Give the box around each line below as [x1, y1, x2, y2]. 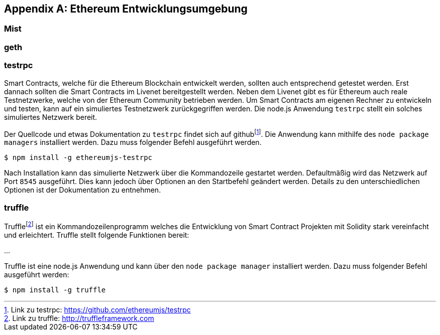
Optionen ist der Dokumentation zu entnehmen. [4, 186, 161, 195]
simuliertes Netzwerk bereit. [4, 112, 97, 121]
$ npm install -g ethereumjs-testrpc [4, 153, 153, 162]
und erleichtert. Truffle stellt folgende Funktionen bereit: [4, 230, 189, 239]
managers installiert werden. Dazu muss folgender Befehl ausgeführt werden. [4, 138, 262, 147]
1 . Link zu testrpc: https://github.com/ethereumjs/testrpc [4, 305, 191, 314]
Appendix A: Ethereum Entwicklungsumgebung [4, 3, 248, 15]
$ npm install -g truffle [4, 285, 106, 294]
